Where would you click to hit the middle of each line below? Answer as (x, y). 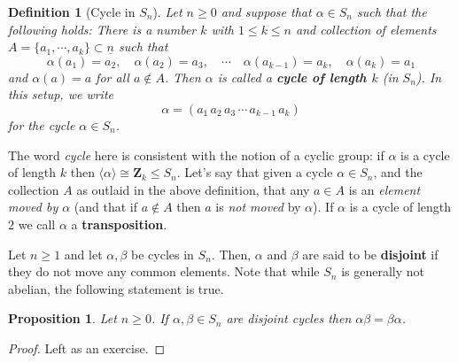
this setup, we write (61, 94)
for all (113, 77)
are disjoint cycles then (289, 318)
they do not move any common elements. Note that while (164, 271)
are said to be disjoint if (370, 254)
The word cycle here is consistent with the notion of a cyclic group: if (196, 154)
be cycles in (163, 254)
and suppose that (266, 12)
